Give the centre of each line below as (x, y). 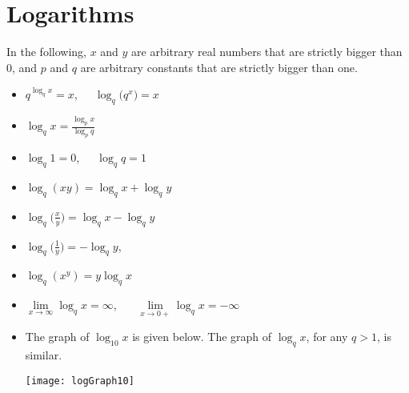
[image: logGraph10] (80, 381)
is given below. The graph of (202, 337)
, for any (327, 337)
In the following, (46, 52)
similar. (44, 355)
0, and (22, 67)
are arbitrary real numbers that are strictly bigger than (267, 52)
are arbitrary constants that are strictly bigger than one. (219, 67)
